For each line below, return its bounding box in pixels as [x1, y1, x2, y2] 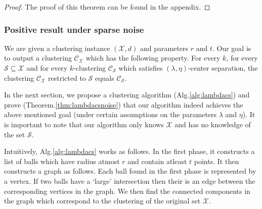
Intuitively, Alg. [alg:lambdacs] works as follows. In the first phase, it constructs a [4, 146, 255, 156]
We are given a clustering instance [4, 42, 110, 53]
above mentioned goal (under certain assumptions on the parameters [4, 109, 217, 120]
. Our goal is [212, 42, 251, 53]
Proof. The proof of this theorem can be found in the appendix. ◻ [4, 2, 210, 12]
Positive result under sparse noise [4, 23, 144, 35]
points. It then [194, 155, 239, 166]
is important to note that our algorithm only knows [4, 119, 164, 129]
